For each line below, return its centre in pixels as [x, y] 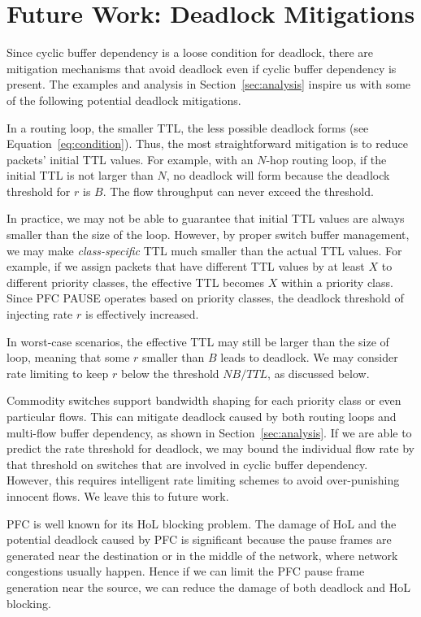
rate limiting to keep [58, 373]
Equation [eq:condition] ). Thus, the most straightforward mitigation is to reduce [207, 143]
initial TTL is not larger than [80, 175]
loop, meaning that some [68, 357]
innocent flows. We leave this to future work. [118, 495]
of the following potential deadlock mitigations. [124, 100]
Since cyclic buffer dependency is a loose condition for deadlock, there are [190, 52]
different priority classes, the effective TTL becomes [136, 282]
